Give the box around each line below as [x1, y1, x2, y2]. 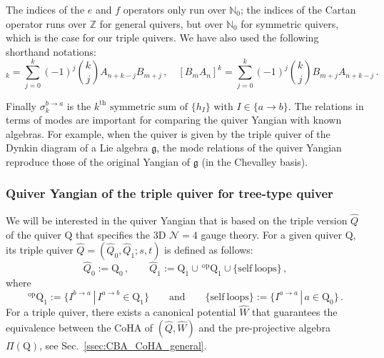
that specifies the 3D [76, 227, 166, 242]
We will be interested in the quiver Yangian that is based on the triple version [6, 212, 348, 227]
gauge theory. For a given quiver [201, 227, 343, 242]
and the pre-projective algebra [198, 319, 330, 334]
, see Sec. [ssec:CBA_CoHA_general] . [39, 337, 207, 352]
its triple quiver [6, 242, 74, 257]
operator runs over [6, 16, 87, 31]
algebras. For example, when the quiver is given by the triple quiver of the [6, 126, 330, 141]
